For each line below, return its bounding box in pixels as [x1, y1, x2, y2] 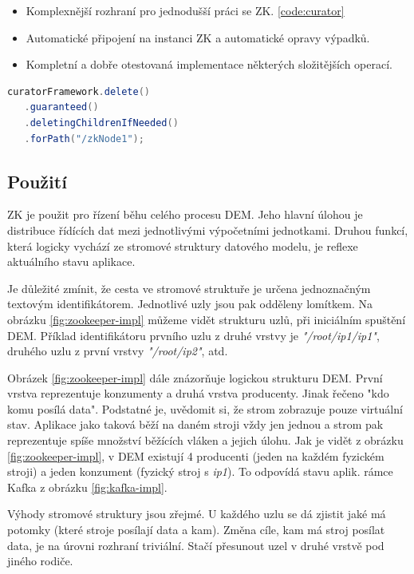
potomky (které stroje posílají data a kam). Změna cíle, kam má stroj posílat [7, 521, 385, 538]
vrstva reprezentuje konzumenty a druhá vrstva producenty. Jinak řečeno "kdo [7, 385, 389, 402]
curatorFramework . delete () [7, 85, 150, 97]
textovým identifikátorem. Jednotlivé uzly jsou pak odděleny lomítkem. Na [7, 295, 373, 312]
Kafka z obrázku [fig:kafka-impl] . [7, 478, 168, 495]
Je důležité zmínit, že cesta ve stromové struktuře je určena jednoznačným [7, 279, 371, 296]
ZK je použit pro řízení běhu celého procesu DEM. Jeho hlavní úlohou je [7, 206, 363, 223]
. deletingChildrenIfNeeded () [24, 117, 179, 129]
